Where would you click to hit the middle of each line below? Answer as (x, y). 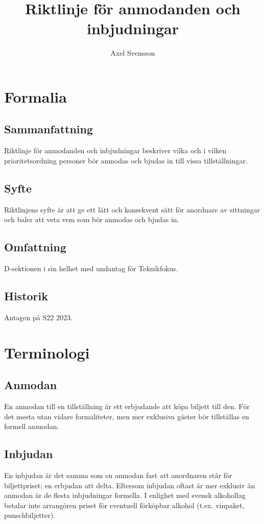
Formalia (35, 96)
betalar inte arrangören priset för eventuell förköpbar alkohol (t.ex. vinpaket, (124, 505)
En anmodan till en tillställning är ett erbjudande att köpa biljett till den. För (127, 406)
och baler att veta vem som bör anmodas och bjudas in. (92, 219)
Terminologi (47, 352)
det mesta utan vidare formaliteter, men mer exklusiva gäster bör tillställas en (127, 416)
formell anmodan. (32, 426)
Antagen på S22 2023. (38, 317)
